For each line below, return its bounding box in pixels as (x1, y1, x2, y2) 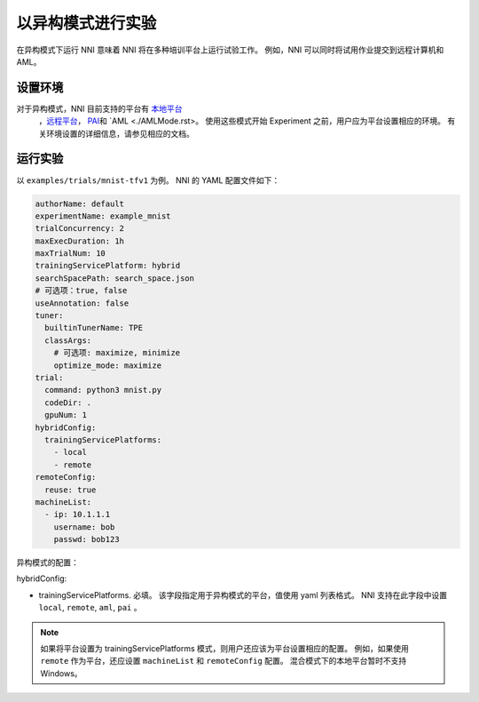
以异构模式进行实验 (16, 13, 157, 33)
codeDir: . (44, 397, 92, 408)
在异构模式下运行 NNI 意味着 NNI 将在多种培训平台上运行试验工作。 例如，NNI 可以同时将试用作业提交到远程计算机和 (16, 44, 444, 55)
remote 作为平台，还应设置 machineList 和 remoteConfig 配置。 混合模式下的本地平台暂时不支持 (40, 656, 407, 666)
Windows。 (40, 667, 83, 679)
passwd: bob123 (53, 534, 120, 545)
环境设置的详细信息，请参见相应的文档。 (45, 128, 194, 139)
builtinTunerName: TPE (44, 323, 144, 333)
